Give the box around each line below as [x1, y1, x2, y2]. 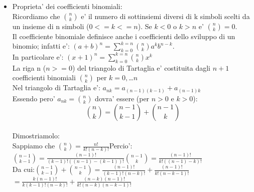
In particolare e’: [12, 51, 64, 62]
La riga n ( [12, 62, 46, 73]
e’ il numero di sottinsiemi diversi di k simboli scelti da [81, 11, 250, 21]
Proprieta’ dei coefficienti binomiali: [12, 1, 122, 11]
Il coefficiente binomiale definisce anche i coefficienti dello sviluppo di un [12, 31, 235, 41]
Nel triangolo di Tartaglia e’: [12, 82, 100, 93]
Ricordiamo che [12, 11, 60, 21]
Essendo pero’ [12, 93, 55, 103]
